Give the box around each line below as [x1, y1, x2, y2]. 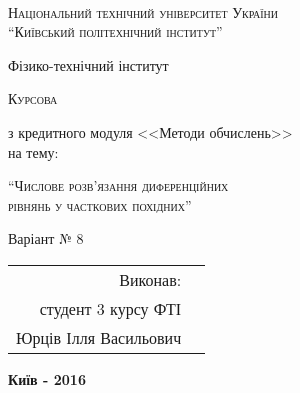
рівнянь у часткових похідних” [8, 194, 192, 215]
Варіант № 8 [8, 228, 84, 249]
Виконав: [119, 267, 182, 291]
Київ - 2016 [8, 368, 86, 389]
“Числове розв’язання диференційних [8, 175, 229, 196]
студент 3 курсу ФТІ [39, 296, 182, 320]
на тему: [8, 141, 59, 162]
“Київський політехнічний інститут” [8, 21, 223, 42]
